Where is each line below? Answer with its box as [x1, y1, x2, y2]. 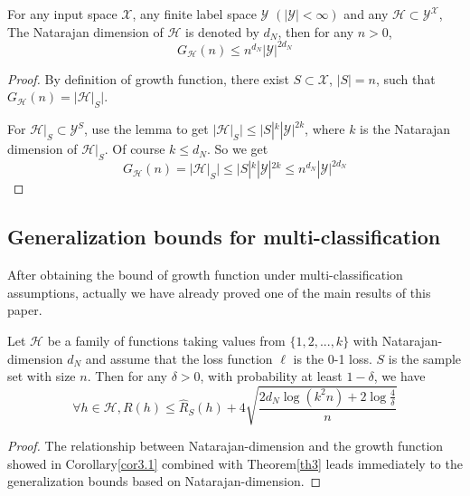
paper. [7, 300, 42, 320]
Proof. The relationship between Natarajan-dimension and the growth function [7, 436, 444, 455]
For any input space [7, 5, 117, 23]
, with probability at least [200, 367, 343, 386]
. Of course [104, 139, 165, 158]
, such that [375, 69, 436, 88]
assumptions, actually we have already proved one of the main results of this [7, 282, 431, 301]
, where [305, 119, 345, 138]
